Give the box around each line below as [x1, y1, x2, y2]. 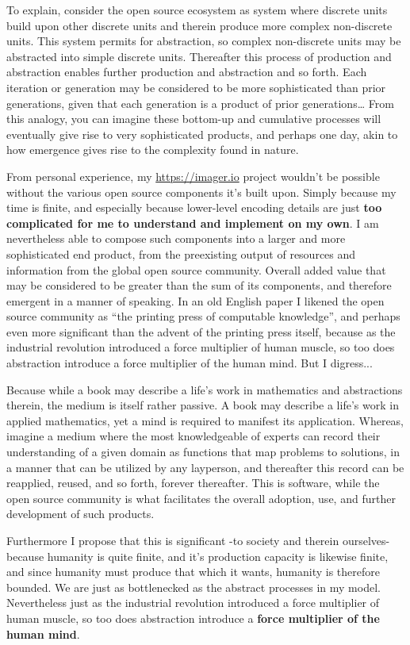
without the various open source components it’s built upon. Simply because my [6, 183, 397, 200]
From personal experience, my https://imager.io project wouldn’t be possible [6, 167, 380, 184]
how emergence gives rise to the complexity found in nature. [6, 141, 299, 158]
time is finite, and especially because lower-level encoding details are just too [6, 199, 382, 216]
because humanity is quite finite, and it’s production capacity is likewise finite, [6, 547, 389, 564]
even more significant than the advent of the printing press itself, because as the [6, 323, 396, 340]
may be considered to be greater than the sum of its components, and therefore [6, 277, 392, 294]
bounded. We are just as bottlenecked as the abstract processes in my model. [6, 578, 381, 595]
